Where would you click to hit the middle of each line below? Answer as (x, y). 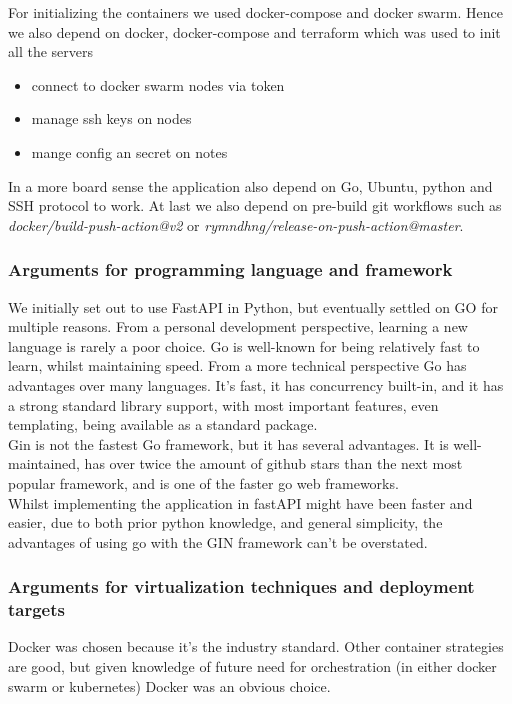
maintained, (44, 463)
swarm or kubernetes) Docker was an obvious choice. (169, 685)
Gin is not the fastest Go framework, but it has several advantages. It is (228, 443)
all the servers (50, 51)
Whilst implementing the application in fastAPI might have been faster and (240, 502)
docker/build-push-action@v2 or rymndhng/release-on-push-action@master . (236, 224)
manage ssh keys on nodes (111, 118)
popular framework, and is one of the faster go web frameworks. (203, 482)
